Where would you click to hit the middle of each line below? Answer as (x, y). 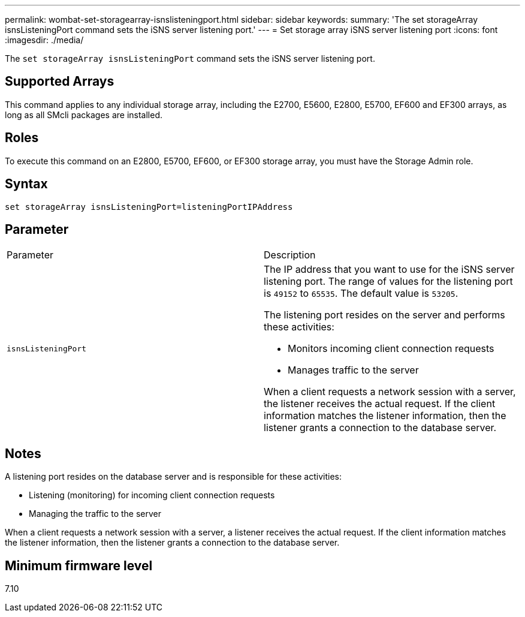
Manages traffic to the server (353, 370)
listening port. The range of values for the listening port (388, 282)
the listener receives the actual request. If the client (380, 404)
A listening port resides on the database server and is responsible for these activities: (173, 477)
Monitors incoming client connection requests (391, 349)
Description (290, 255)
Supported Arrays (60, 82)
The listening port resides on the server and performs (384, 315)
